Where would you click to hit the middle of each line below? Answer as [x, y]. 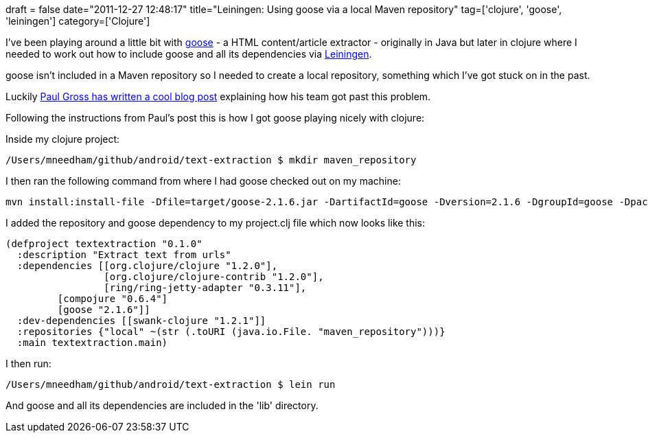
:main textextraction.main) [92, 343]
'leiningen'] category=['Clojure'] [78, 21]
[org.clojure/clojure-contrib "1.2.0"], [214, 277]
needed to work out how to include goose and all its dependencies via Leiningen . [189, 54]
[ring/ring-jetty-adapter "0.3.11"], [205, 288]
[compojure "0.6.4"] [113, 299]
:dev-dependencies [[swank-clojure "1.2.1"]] [141, 321]
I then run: [28, 364]
